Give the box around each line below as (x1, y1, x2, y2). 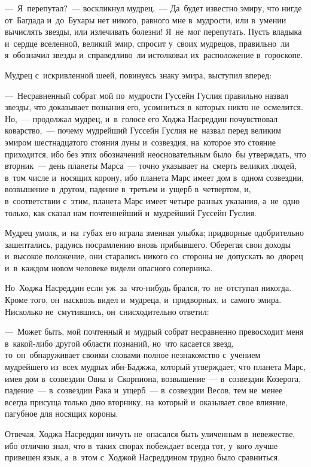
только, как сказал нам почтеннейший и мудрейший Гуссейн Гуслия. (5, 206, 257, 219)
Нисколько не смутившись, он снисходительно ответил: (5, 305, 209, 317)
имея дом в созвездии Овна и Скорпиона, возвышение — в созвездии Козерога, (5, 372, 301, 384)
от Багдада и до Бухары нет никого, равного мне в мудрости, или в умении (5, 13, 286, 26)
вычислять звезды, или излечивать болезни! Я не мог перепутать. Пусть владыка (5, 25, 302, 38)
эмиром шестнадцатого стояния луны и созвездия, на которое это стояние (5, 135, 276, 148)
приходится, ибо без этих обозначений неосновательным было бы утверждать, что (5, 147, 306, 160)
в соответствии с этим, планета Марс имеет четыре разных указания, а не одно (5, 194, 300, 207)
